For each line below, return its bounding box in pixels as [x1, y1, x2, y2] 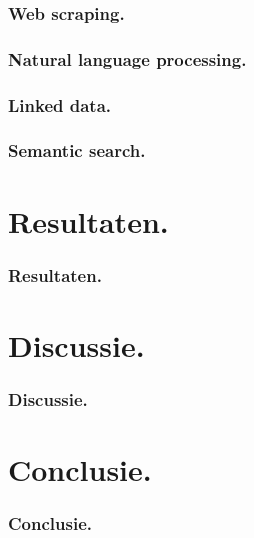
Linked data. [8, 92, 112, 117]
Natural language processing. [8, 46, 247, 71]
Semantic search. [8, 138, 146, 163]
